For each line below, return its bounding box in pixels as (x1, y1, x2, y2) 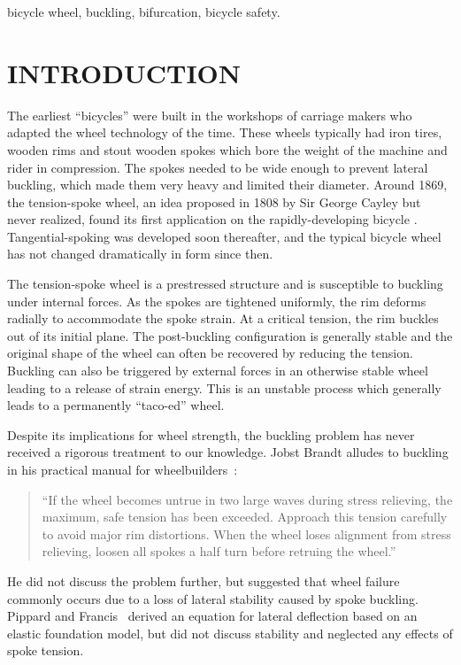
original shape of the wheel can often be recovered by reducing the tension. (7, 344, 413, 362)
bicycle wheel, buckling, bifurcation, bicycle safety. (7, 3, 280, 20)
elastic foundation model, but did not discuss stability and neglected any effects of (7, 623, 453, 642)
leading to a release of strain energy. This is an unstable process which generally (7, 378, 442, 397)
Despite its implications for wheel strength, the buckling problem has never (7, 425, 415, 444)
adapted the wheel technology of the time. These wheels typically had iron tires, (7, 123, 442, 142)
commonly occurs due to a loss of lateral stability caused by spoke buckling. (7, 589, 419, 607)
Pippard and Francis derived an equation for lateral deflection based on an (7, 607, 418, 625)
